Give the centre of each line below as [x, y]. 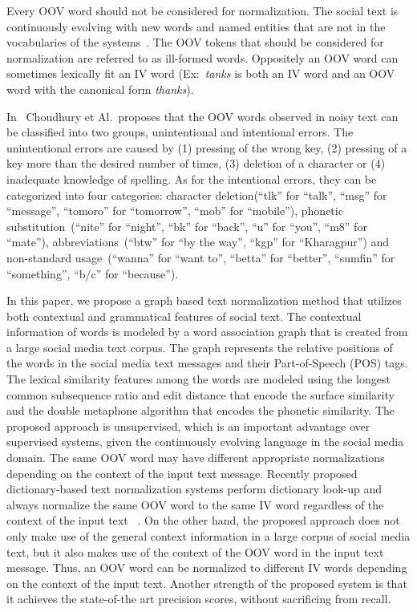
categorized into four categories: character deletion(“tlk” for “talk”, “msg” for [197, 195]
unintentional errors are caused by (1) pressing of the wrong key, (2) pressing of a [207, 147]
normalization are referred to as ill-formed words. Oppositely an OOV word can [202, 57]
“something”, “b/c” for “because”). [93, 273]
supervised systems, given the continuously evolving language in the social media [205, 442]
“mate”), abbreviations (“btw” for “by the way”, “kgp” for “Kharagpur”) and [198, 242]
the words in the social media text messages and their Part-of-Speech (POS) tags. [207, 363]
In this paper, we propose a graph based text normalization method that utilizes [204, 300]
